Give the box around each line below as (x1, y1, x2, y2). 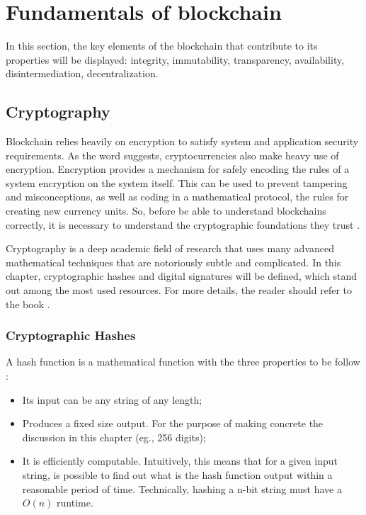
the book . (6, 296, 50, 311)
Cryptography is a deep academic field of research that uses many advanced (6, 241, 334, 256)
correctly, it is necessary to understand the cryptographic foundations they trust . (6, 217, 360, 232)
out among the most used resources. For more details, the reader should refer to (6, 283, 352, 298)
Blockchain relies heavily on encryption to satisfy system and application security (6, 134, 359, 149)
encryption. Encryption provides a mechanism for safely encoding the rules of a (6, 162, 350, 176)
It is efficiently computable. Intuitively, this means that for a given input (22, 453, 338, 468)
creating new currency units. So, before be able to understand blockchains (6, 203, 326, 218)
